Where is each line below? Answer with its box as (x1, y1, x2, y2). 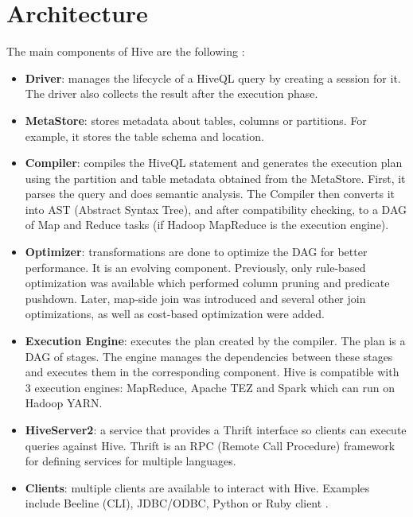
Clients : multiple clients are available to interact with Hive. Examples (25, 479, 370, 496)
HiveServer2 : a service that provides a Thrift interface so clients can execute (25, 422, 407, 437)
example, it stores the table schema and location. (25, 127, 264, 144)
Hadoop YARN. (25, 395, 103, 411)
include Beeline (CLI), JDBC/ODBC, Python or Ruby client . (25, 495, 329, 511)
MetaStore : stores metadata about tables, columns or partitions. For (25, 111, 367, 128)
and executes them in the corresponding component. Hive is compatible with (25, 363, 399, 380)
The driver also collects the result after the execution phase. (25, 85, 318, 102)
